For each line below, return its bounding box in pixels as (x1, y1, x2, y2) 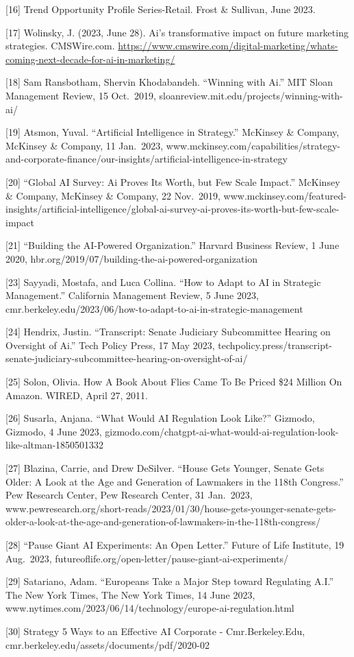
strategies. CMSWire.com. (5, 38, 115, 53)
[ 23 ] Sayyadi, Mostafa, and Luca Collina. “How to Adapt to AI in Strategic (5, 274, 321, 289)
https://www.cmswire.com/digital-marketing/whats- (118, 38, 338, 53)
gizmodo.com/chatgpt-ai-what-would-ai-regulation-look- (105, 424, 339, 438)
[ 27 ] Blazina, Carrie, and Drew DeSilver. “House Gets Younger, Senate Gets (5, 461, 325, 475)
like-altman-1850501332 (5, 438, 104, 452)
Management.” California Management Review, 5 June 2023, (5, 288, 259, 302)
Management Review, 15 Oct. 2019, (5, 88, 156, 102)
